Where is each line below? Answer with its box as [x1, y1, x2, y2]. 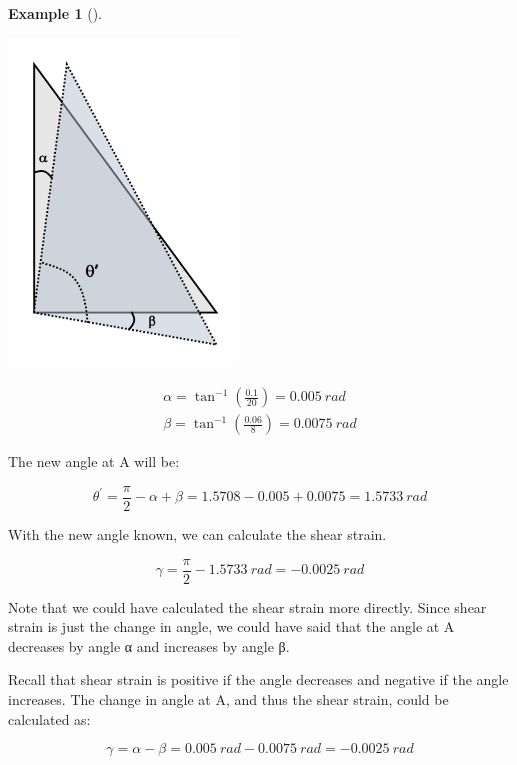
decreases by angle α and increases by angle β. [8, 635, 290, 656]
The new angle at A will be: [8, 451, 180, 472]
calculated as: [8, 708, 91, 729]
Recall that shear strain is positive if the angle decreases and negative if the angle [8, 669, 509, 690]
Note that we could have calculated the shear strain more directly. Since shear [8, 596, 487, 617]
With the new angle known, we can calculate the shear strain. [8, 523, 387, 544]
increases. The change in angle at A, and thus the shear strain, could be [8, 689, 449, 709]
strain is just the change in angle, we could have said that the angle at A [8, 616, 455, 637]
